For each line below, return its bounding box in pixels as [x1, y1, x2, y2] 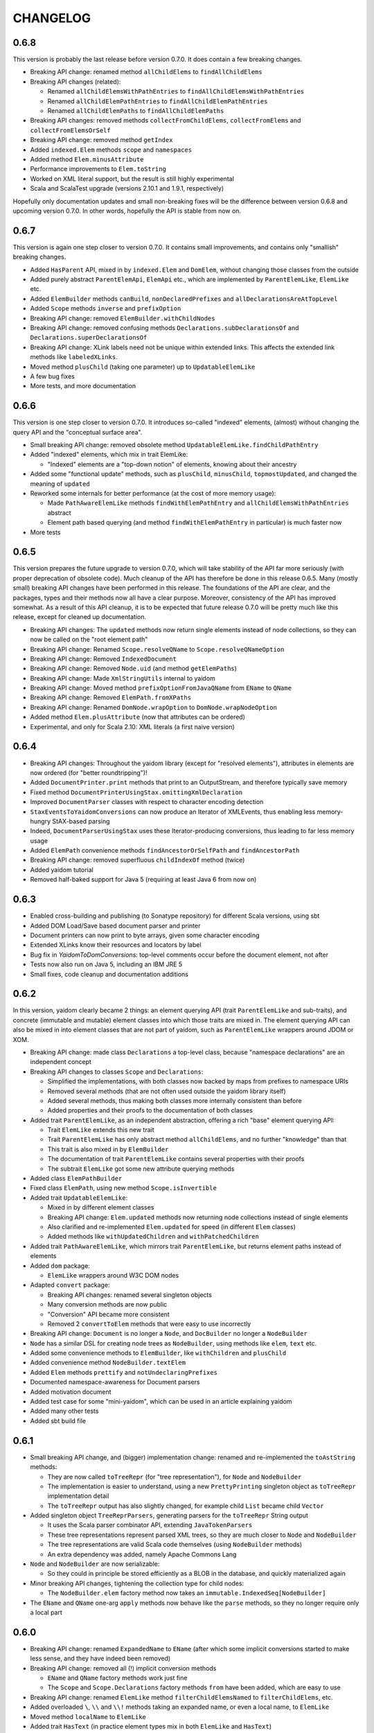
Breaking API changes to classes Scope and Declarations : [30, 1068, 204, 1076]
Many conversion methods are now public [47, 1300, 168, 1309]
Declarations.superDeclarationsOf [30, 333, 148, 342]
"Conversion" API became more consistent [47, 1310, 170, 1318]
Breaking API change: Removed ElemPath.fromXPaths [30, 693, 192, 702]
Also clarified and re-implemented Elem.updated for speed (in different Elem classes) [47, 1223, 296, 1230]
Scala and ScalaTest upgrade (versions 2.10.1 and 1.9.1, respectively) [30, 184, 224, 193]
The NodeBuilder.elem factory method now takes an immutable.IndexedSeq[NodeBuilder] [47, 1589, 326, 1597]
